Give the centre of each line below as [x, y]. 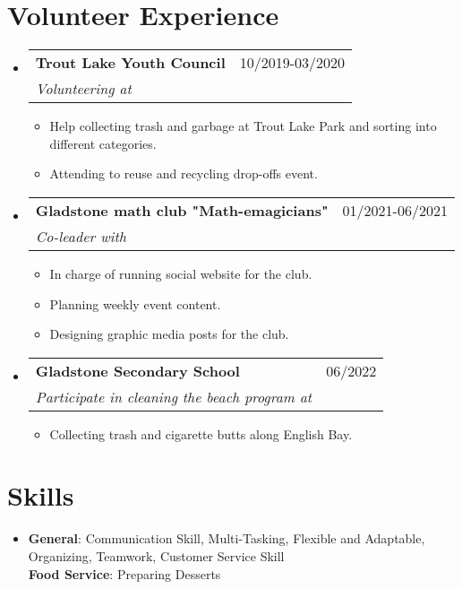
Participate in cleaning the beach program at [174, 396]
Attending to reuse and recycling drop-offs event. [184, 173]
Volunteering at [83, 89]
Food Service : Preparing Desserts [124, 573]
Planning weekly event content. [135, 303]
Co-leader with [81, 236]
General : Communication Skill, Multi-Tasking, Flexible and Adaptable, [227, 538]
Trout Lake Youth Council [130, 63]
